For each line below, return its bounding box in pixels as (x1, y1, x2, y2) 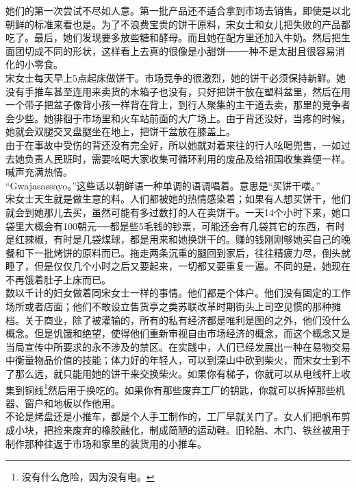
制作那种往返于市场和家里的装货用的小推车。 (5, 436, 207, 450)
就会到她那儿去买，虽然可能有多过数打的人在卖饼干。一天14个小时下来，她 (5, 205, 341, 219)
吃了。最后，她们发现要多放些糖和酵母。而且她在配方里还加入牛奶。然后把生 (5, 30, 351, 45)
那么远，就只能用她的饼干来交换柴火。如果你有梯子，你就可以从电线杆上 (14, 367, 341, 381)
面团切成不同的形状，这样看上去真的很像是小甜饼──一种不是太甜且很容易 (5, 43, 335, 58)
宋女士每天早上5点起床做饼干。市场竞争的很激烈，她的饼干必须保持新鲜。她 (5, 70, 346, 84)
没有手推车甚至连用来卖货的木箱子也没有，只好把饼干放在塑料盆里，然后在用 (5, 84, 351, 98)
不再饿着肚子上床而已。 (5, 272, 111, 286)
